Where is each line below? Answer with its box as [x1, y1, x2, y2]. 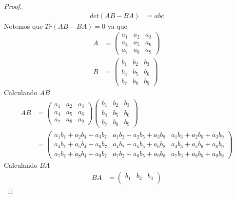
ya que [107, 20, 127, 31]
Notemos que [4, 20, 43, 31]
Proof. [4, 1, 22, 11]
